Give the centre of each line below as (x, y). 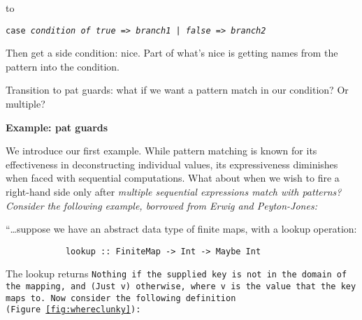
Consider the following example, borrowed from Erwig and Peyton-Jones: (161, 205)
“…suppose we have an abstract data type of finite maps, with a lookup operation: (181, 229)
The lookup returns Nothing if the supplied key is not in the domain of (176, 274)
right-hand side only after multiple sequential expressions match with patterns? (174, 191)
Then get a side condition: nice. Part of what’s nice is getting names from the (172, 53)
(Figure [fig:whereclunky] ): (73, 310)
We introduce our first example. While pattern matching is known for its (161, 151)
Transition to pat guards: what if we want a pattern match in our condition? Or (177, 90)
